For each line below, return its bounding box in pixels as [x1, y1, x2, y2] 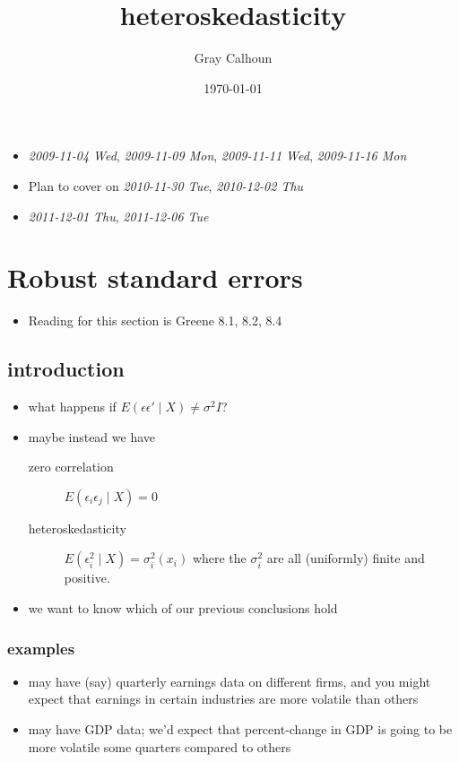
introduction [7, 355, 125, 383]
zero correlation [28, 457, 114, 476]
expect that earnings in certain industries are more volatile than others [28, 689, 419, 708]
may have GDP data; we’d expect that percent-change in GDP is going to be [28, 719, 453, 738]
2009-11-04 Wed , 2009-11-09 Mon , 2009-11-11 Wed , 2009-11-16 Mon [28, 146, 407, 165]
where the [192, 549, 247, 567]
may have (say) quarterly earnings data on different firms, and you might [28, 671, 431, 690]
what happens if [28, 397, 117, 416]
